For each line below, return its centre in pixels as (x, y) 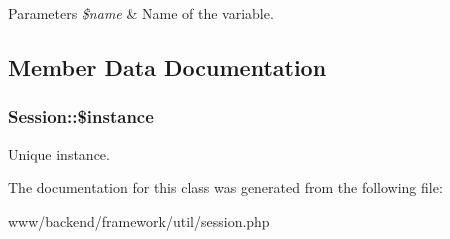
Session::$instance (81, 116)
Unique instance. (59, 153)
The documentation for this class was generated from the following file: (225, 187)
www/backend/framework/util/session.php (139, 220)
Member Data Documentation (167, 66)
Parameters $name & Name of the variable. (141, 13)
